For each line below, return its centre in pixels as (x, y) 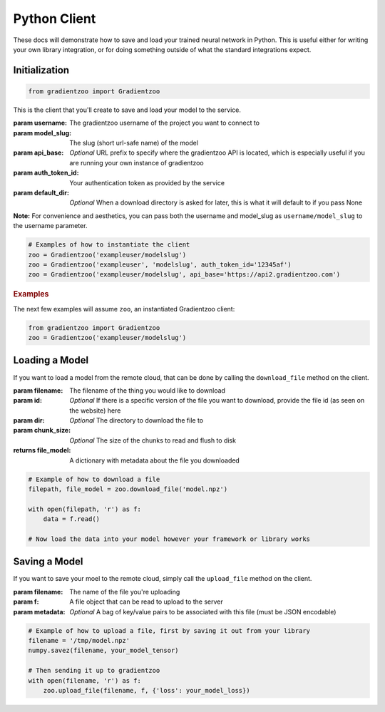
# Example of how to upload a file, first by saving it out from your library (169, 630)
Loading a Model (51, 360)
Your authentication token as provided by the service (147, 182)
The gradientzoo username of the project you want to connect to (165, 123)
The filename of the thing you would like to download (148, 390)
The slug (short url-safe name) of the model (134, 143)
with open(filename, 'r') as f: (85, 680)
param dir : (29, 421)
